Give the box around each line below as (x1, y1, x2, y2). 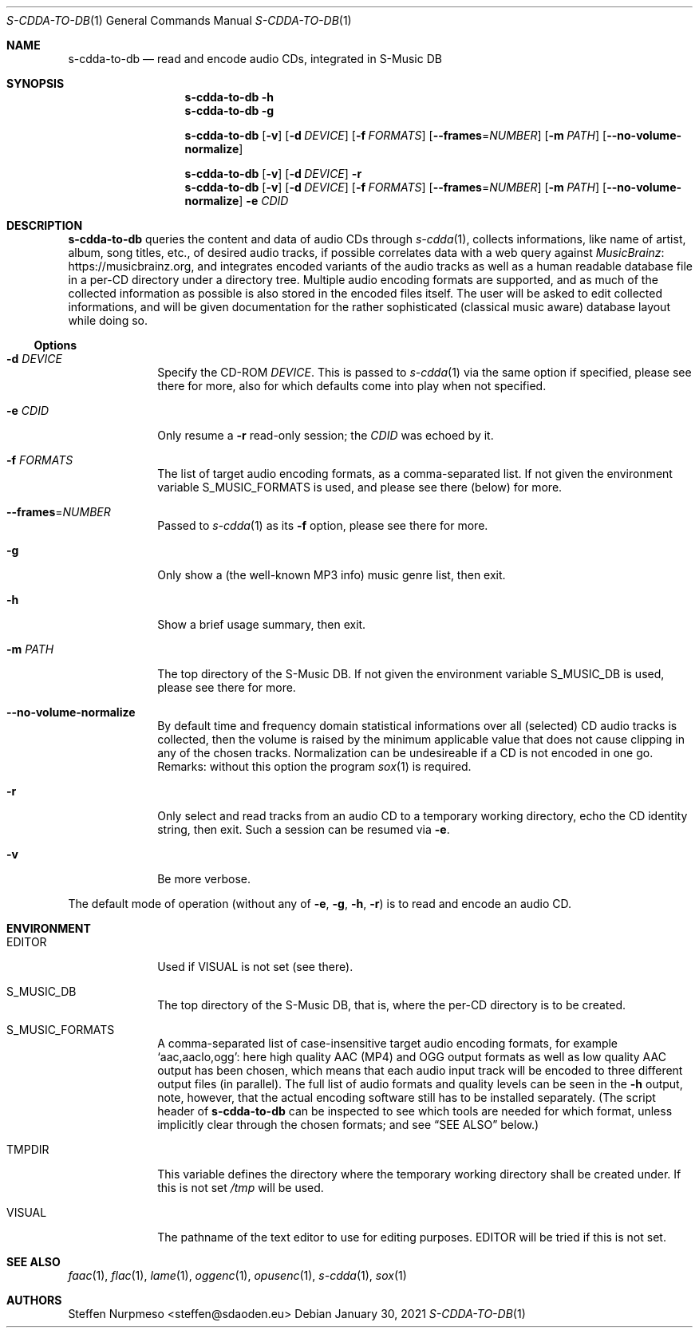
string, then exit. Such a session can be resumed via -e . (157, 823, 450, 836)
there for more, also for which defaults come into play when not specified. (157, 379, 547, 393)
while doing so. (68, 314, 148, 327)
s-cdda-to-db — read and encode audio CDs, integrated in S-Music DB (68, 52, 442, 65)
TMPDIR (6, 1143, 49, 1156)
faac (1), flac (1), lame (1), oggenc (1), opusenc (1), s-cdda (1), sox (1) (68, 1269, 407, 1282)
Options (34, 338, 77, 352)
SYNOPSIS (6, 77, 65, 90)
